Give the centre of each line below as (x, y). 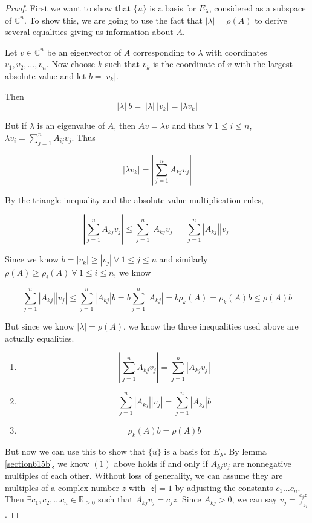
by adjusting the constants (224, 487)
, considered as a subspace (257, 8)
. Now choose (71, 64)
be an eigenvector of (84, 52)
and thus (188, 125)
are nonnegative (262, 463)
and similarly (184, 259)
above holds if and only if (161, 463)
